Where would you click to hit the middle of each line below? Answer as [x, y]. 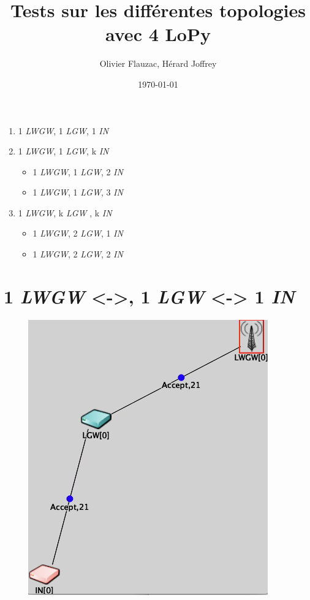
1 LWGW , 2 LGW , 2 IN [78, 254]
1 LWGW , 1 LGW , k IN [63, 151]
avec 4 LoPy [158, 34]
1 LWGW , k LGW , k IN [65, 212]
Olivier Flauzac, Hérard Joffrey [158, 63]
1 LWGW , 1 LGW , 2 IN [78, 171]
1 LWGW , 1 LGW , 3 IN [78, 192]
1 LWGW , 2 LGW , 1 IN [78, 233]
